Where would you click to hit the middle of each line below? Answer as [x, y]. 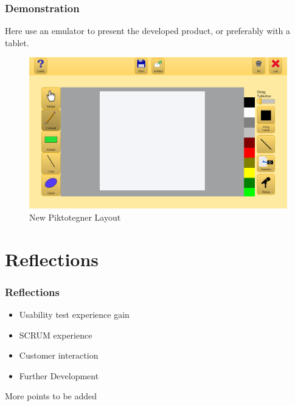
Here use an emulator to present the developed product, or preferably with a [148, 31]
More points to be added [51, 396]
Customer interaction [59, 355]
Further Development [59, 375]
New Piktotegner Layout [75, 217]
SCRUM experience [56, 335]
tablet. [17, 42]
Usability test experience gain [74, 315]
